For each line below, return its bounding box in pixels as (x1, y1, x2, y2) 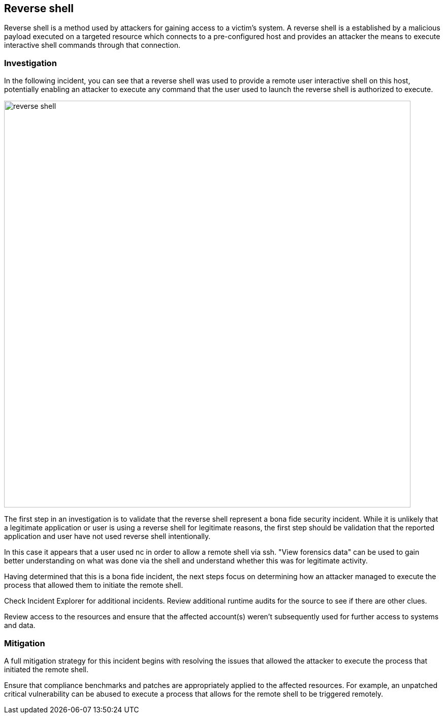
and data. (4, 621, 36, 630)
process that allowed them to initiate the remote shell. (4, 581, 183, 590)
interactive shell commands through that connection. (4, 41, 180, 50)
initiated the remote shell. (4, 665, 89, 674)
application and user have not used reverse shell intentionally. (4, 532, 211, 541)
